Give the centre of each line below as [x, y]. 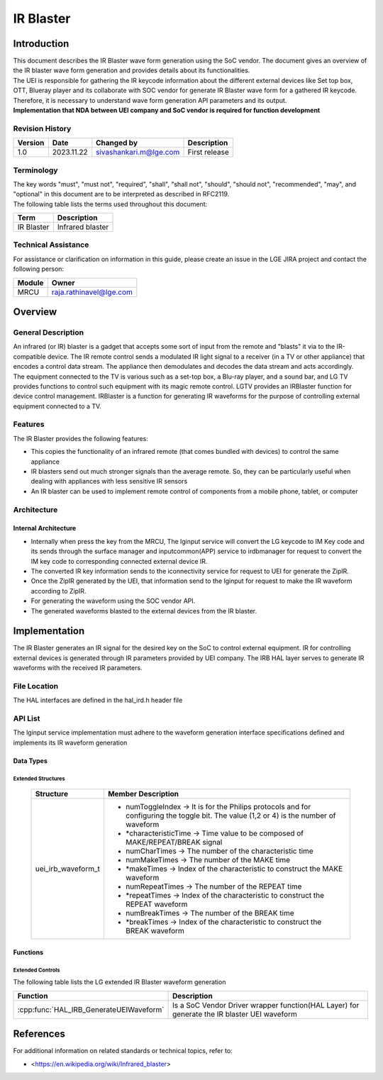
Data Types [30, 761]
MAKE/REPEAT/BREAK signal [174, 842]
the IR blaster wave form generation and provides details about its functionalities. [132, 70]
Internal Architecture [45, 528]
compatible [29, 356]
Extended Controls [37, 970]
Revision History [42, 128]
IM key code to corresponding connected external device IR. [119, 561]
